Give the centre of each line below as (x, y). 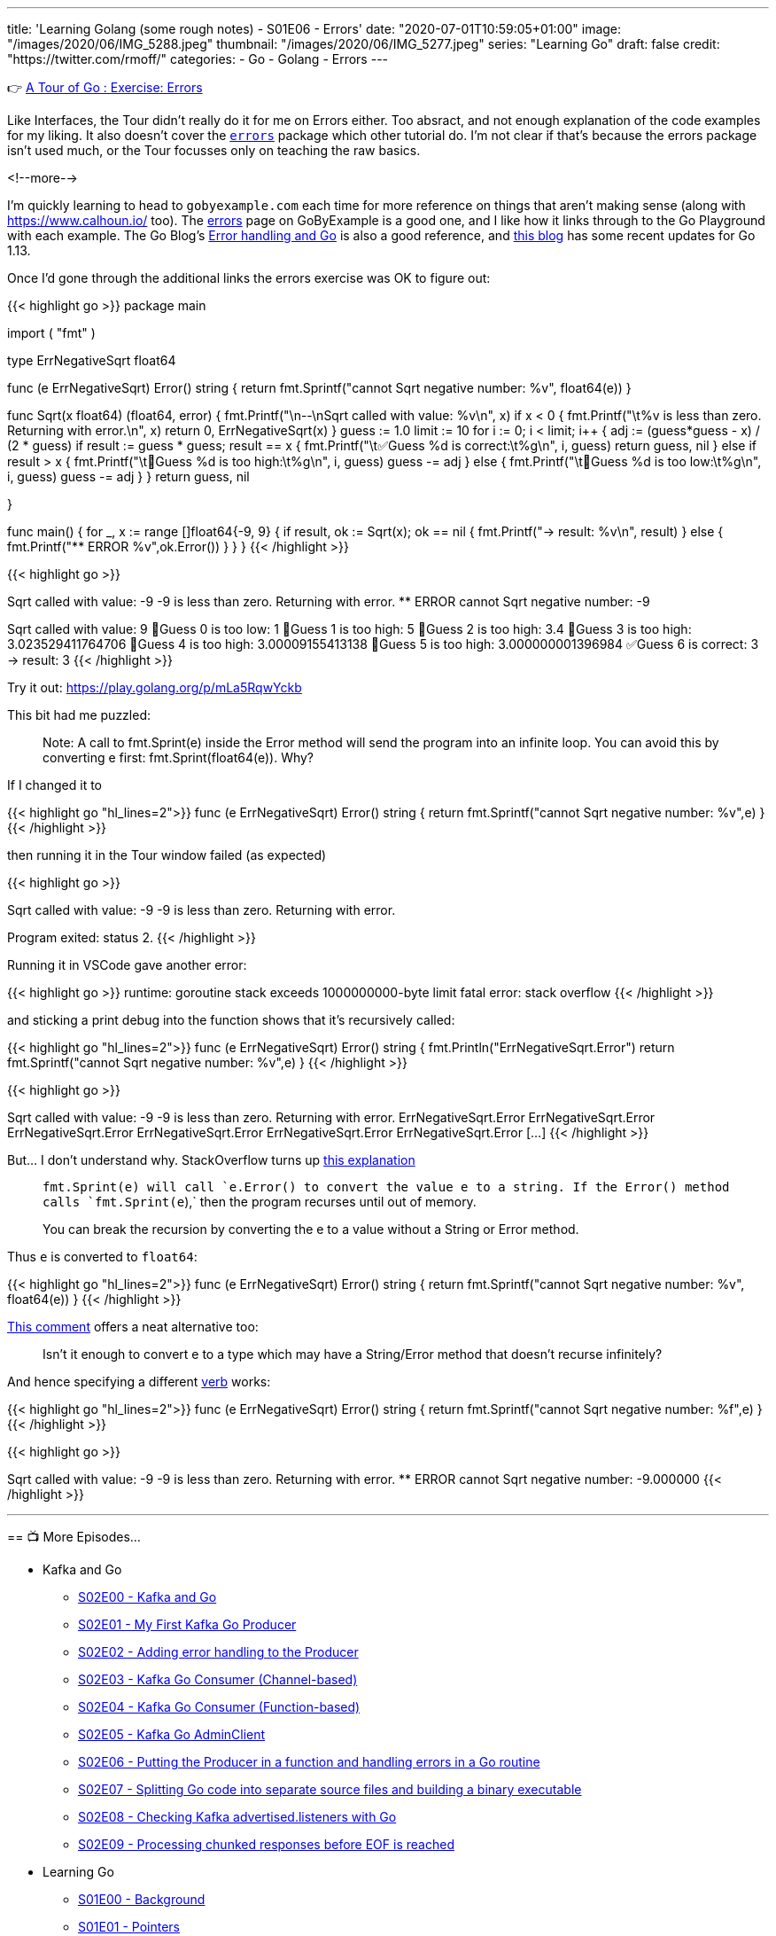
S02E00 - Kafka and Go (147, 1597)
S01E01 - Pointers (129, 1927)
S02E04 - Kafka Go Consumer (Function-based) (219, 1707)
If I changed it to (54, 785)
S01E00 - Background (142, 1899)
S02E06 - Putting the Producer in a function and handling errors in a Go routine (309, 1762)
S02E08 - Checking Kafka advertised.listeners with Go (237, 1817)
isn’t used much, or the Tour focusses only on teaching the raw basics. (214, 150)
